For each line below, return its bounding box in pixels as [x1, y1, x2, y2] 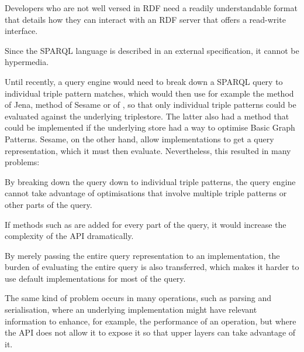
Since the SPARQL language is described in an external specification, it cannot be [5, 44, 299, 56]
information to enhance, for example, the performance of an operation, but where [5, 315, 296, 327]
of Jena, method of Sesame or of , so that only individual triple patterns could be [5, 98, 296, 111]
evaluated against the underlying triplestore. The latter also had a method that [5, 110, 289, 122]
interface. [5, 25, 38, 37]
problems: [5, 156, 40, 168]
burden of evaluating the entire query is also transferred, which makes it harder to [5, 261, 299, 273]
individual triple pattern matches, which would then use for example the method [5, 87, 294, 99]
